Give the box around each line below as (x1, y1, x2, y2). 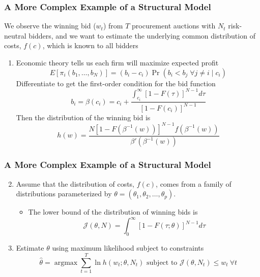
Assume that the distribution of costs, (16, 178, 134, 189)
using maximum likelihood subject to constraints (52, 243, 204, 253)
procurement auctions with (132, 20, 216, 31)
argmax (54, 259, 78, 266)
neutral (4, 30, 26, 41)
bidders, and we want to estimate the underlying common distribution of (28, 30, 255, 41)
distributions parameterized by (16, 188, 112, 199)
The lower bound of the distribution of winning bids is (28, 206, 198, 217)
